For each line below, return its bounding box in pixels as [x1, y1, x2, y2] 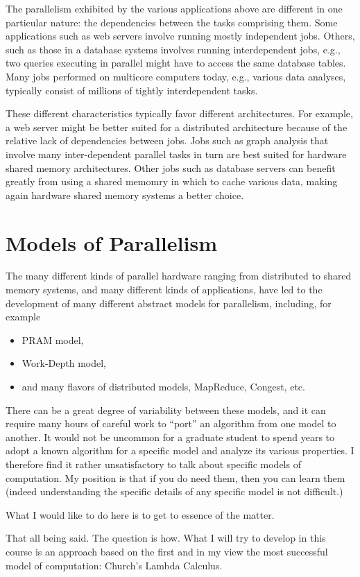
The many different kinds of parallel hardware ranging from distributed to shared [6, 268, 352, 283]
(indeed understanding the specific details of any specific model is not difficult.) [6, 484, 343, 499]
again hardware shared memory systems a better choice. [6, 187, 244, 202]
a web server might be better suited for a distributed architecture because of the [6, 119, 348, 134]
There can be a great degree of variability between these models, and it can [6, 402, 326, 417]
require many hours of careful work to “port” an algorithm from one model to [6, 416, 336, 431]
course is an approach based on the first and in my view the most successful [6, 544, 328, 558]
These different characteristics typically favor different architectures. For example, [6, 106, 353, 121]
